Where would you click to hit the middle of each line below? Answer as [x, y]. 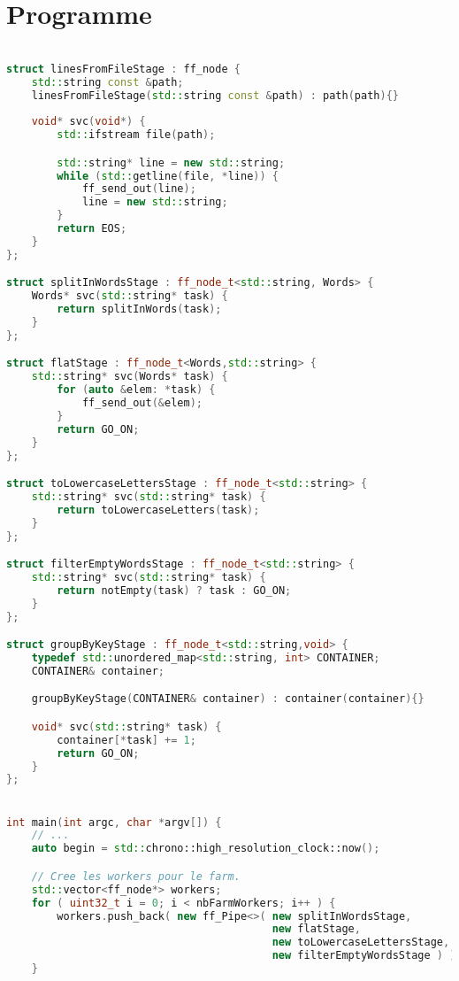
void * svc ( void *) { [88, 122]
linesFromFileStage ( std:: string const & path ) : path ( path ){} [215, 95]
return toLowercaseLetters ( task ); [158, 510]
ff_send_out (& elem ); [142, 403]
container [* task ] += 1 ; [126, 740]
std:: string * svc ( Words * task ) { [130, 377]
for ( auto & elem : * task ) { [136, 390]
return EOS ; [92, 229]
